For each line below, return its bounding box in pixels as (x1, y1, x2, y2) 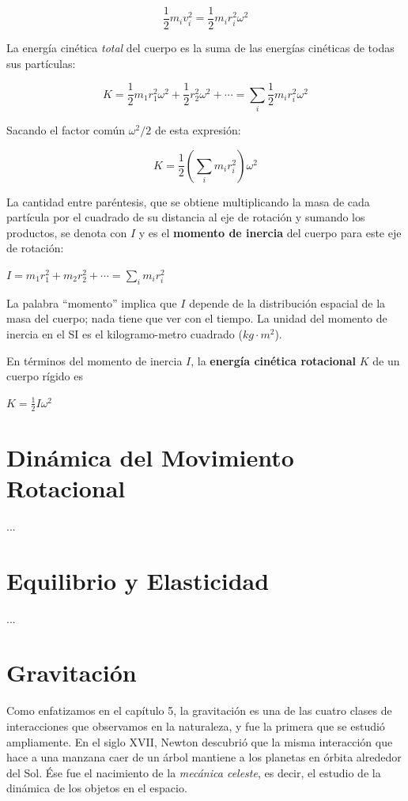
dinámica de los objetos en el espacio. (6, 780, 187, 796)
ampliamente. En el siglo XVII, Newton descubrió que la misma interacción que (6, 733, 393, 750)
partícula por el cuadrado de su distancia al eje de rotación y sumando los (6, 209, 365, 225)
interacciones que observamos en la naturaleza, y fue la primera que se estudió (6, 717, 385, 734)
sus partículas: (6, 55, 76, 71)
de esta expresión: (154, 122, 241, 138)
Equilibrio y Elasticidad (6, 564, 270, 596)
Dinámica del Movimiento (6, 440, 294, 473)
